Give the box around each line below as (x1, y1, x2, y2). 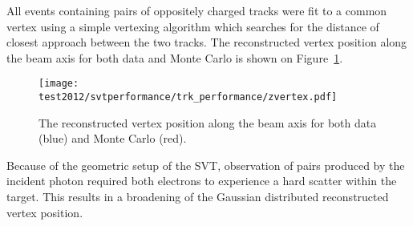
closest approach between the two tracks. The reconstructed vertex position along (6, 34, 407, 50)
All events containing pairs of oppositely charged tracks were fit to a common (6, 2, 387, 18)
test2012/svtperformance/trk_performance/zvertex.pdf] (38, 91, 338, 103)
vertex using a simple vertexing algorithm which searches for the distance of (6, 18, 379, 34)
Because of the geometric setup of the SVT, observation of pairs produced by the (6, 156, 405, 173)
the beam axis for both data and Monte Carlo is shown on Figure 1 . (6, 49, 343, 66)
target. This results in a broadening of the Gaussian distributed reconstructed (6, 188, 389, 205)
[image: (38, 78, 79, 90)
